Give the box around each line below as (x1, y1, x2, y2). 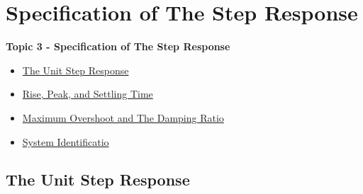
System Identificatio (22, 134, 109, 149)
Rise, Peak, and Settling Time (22, 86, 153, 101)
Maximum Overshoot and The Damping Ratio (22, 110, 224, 125)
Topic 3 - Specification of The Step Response (6, 39, 230, 54)
